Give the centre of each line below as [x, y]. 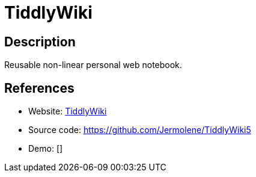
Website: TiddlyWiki [68, 111]
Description [40, 42]
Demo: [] [46, 149]
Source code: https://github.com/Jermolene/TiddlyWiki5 [140, 130]
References [39, 88]
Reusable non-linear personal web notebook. [93, 65]
